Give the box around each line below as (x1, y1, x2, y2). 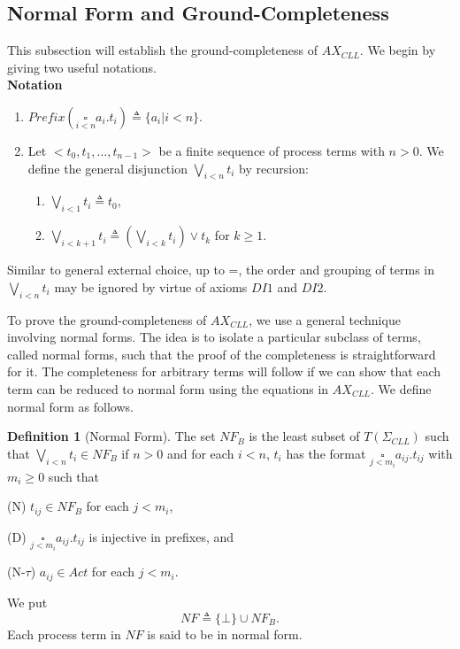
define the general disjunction (27, 158, 188, 177)
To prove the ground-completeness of (7, 310, 207, 328)
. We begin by (359, 41, 436, 59)
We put (7, 592, 48, 611)
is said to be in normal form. (147, 624, 303, 643)
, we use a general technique (249, 310, 401, 328)
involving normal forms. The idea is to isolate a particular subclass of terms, (7, 328, 421, 346)
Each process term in (7, 624, 121, 643)
